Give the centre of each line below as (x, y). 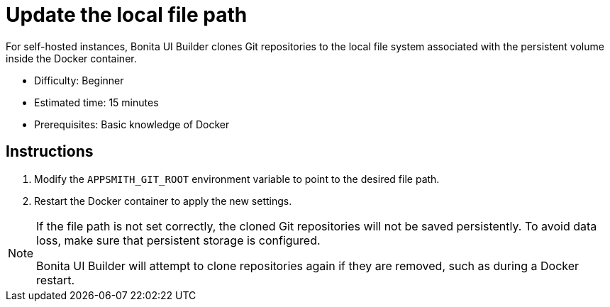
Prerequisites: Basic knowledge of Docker (132, 124)
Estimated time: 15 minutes (96, 102)
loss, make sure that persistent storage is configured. (178, 240)
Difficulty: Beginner (79, 80)
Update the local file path (127, 15)
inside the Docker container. (71, 58)
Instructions (50, 152)
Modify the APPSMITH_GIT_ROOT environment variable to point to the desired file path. (237, 179)
